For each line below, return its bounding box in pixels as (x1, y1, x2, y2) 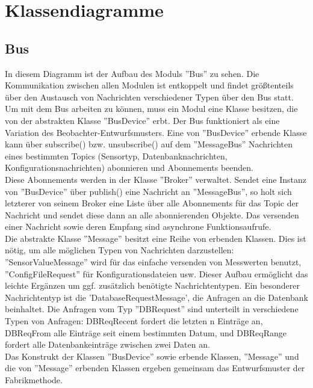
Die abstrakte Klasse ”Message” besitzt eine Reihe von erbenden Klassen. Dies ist (5, 232, 306, 244)
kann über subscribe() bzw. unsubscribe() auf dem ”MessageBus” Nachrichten (5, 138, 293, 150)
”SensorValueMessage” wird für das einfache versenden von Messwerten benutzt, (5, 256, 302, 268)
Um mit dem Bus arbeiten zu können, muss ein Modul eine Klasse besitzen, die (5, 102, 298, 115)
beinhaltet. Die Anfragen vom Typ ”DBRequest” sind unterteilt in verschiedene (5, 303, 299, 315)
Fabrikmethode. (5, 374, 63, 386)
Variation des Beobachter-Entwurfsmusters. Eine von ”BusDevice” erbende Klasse (5, 126, 307, 138)
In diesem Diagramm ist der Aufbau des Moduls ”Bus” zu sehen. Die (5, 67, 259, 79)
